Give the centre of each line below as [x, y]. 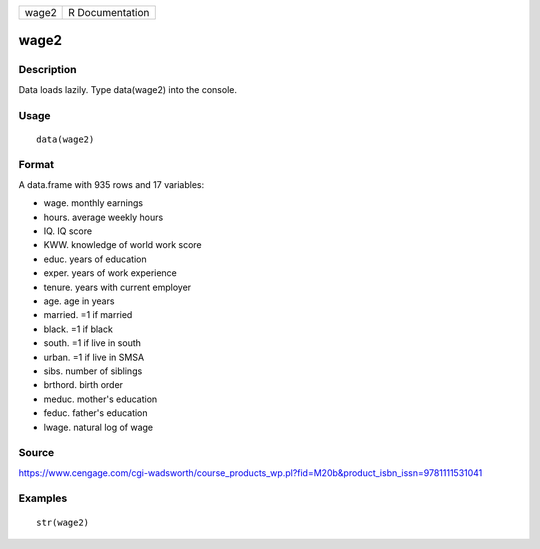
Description [47, 70]
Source [36, 453]
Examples [43, 498]
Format [36, 165]
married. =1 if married [88, 315]
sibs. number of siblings [93, 371]
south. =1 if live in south [92, 343]
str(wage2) [63, 522]
